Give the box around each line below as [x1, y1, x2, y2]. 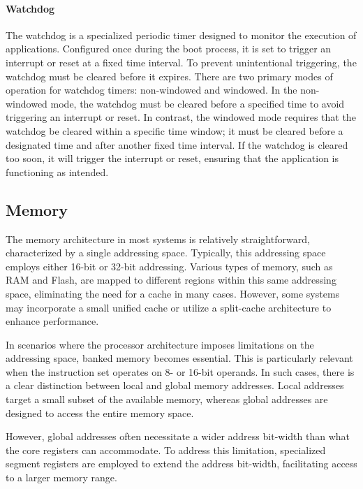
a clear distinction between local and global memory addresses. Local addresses [6, 378, 344, 393]
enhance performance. [6, 314, 99, 328]
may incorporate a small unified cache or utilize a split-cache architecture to [6, 300, 332, 314]
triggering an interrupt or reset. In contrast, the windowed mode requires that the [6, 110, 356, 124]
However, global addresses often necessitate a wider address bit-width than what [6, 429, 350, 444]
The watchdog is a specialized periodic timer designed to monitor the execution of [6, 27, 357, 42]
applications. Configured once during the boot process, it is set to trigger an [6, 41, 332, 56]
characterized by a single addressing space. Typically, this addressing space [6, 245, 326, 260]
